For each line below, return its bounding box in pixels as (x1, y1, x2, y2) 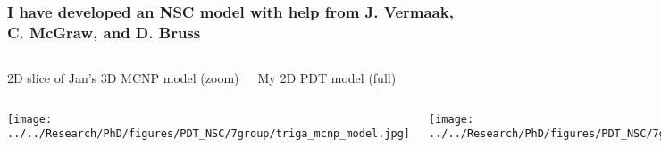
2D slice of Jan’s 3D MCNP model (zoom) (7, 69, 239, 87)
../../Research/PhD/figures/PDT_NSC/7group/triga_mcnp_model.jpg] (7, 127, 411, 141)
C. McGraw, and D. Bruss (7, 20, 201, 43)
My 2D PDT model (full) (257, 69, 397, 87)
